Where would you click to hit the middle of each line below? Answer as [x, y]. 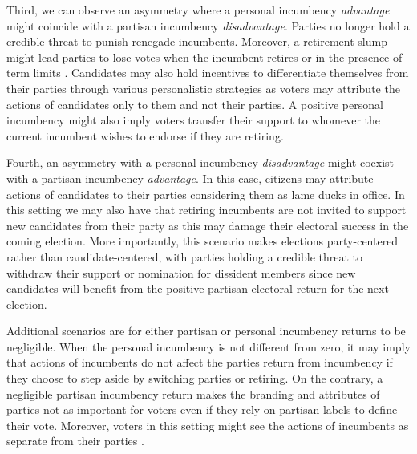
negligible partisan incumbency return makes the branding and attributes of [193, 393]
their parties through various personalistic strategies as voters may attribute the [203, 88]
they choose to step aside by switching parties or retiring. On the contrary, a [195, 378]
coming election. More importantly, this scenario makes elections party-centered [202, 241]
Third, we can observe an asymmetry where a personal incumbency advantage [198, 10]
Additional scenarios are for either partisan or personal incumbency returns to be [206, 331]
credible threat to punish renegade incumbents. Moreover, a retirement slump [197, 41]
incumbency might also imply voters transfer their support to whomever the [194, 120]
